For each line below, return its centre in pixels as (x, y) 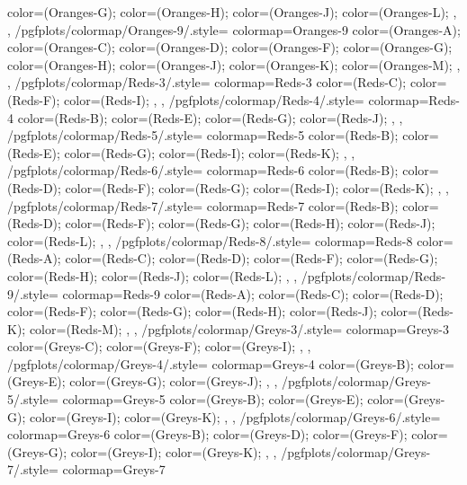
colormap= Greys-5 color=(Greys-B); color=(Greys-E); (213, 399)
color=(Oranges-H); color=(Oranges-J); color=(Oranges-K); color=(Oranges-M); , (234, 64)
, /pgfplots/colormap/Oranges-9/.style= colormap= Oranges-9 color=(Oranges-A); (234, 29)
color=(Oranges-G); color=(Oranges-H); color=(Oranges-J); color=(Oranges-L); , (232, 12)
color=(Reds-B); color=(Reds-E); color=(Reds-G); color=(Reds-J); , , (210, 117)
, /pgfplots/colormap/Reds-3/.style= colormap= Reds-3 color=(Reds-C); (207, 82)
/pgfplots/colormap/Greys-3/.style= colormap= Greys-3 (296, 328)
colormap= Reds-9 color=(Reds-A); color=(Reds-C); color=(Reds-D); (253, 293)
